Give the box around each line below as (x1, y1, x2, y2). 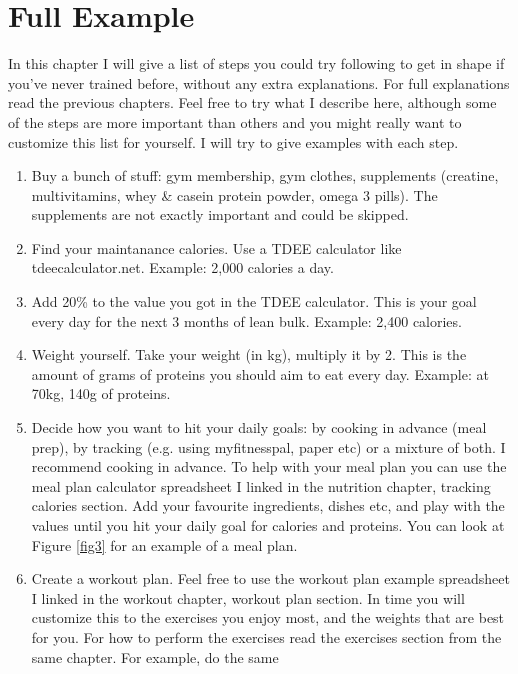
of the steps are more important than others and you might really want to (8, 111, 462, 132)
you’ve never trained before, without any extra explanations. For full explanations (8, 72, 510, 93)
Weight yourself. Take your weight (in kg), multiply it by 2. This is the (31, 344, 467, 365)
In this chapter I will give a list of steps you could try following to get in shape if (8, 53, 505, 74)
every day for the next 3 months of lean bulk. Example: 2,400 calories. (31, 310, 462, 331)
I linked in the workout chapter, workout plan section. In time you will (31, 587, 465, 608)
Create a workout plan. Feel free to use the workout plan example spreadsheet (31, 568, 510, 589)
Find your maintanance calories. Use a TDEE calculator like (31, 237, 402, 258)
